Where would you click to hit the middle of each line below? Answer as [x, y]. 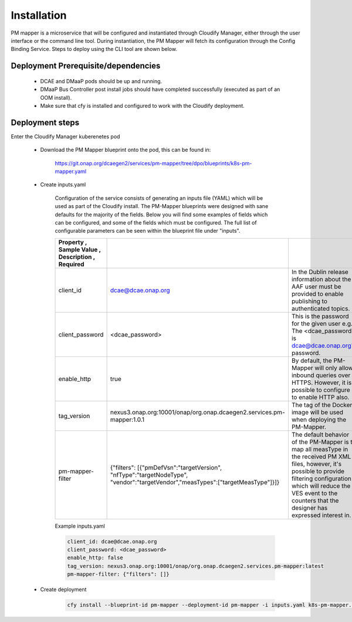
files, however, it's [317, 464]
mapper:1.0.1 [127, 419]
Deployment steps [45, 122]
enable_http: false [95, 558]
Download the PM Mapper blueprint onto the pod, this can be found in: [126, 150]
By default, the [312, 361]
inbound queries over [321, 375]
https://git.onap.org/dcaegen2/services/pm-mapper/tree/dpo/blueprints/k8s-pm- [153, 163]
